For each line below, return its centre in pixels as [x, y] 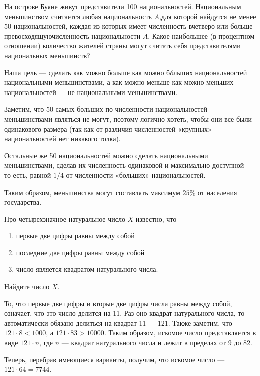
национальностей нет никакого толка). [62, 138]
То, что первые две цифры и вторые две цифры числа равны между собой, [118, 303]
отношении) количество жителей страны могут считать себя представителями [122, 45]
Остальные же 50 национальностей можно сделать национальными [106, 155]
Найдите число [27, 286]
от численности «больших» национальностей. [136, 175]
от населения [217, 192]
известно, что [156, 218]
